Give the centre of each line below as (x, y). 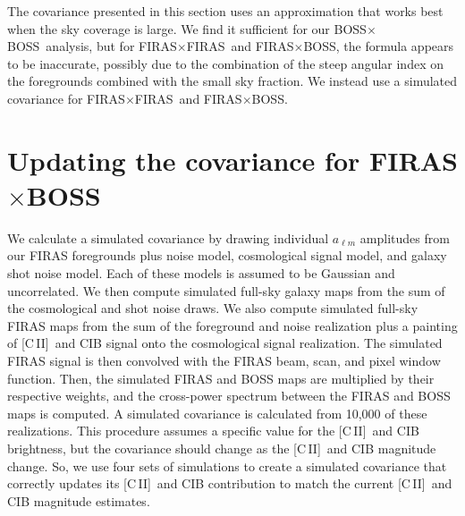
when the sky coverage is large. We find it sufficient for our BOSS (187, 28)
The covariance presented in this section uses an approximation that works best (225, 11)
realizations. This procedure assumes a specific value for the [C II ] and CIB (213, 431)
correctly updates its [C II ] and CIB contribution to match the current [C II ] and (230, 483)
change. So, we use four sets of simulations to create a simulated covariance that (227, 465)
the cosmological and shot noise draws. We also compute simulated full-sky (213, 308)
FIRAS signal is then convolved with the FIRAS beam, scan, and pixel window (224, 361)
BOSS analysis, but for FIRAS (92, 46)
